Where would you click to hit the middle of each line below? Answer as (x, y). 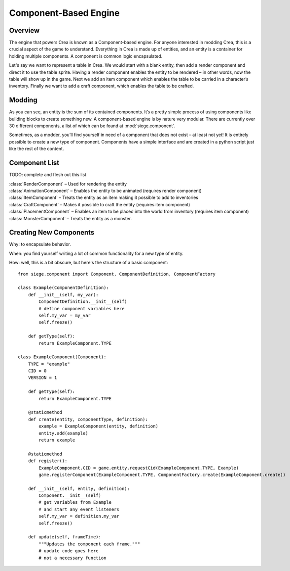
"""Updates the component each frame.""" (90, 544)
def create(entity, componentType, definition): (88, 419)
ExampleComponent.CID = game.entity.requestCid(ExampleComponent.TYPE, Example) (139, 468)
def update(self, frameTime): (64, 537)
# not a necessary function (72, 558)
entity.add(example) (63, 433)
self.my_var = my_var (65, 315)
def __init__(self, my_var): (63, 295)
